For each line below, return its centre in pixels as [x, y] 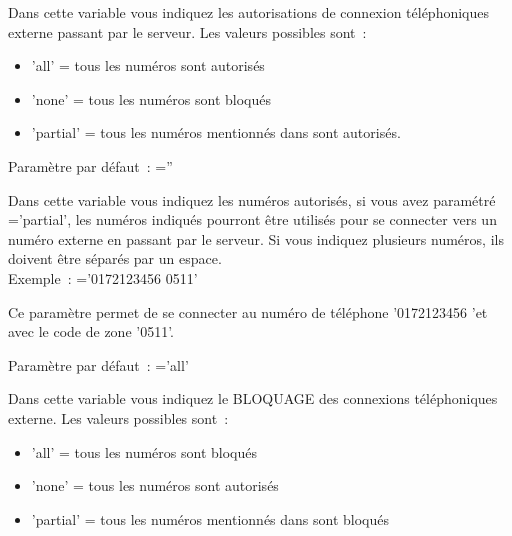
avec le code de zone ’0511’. [91, 331]
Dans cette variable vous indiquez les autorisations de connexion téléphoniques [249, 12]
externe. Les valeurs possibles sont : [118, 417]
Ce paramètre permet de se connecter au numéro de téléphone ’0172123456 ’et [248, 311]
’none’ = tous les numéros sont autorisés [155, 485]
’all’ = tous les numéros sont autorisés [148, 65]
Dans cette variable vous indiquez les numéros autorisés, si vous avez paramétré [252, 199]
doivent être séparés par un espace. [115, 258]
